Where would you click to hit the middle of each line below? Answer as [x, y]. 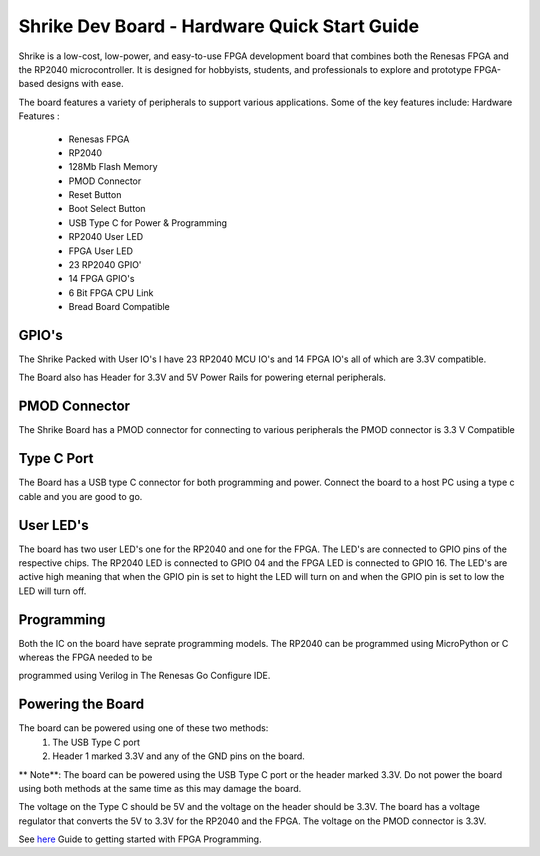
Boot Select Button [107, 209]
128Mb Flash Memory [113, 167]
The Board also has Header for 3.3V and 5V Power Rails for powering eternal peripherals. [202, 377]
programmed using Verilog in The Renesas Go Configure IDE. [144, 676]
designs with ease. [85, 84]
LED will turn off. [52, 591]
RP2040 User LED [106, 237]
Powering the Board [81, 704]
